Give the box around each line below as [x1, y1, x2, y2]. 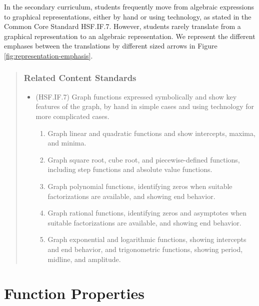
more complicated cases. [35, 110, 109, 121]
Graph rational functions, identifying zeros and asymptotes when [47, 207, 247, 218]
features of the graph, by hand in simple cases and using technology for [35, 101, 254, 111]
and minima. [47, 137, 86, 148]
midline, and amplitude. [47, 253, 121, 264]
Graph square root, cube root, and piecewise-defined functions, [47, 154, 240, 164]
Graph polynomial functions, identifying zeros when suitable [47, 180, 232, 191]
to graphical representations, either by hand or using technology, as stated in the [4, 11, 251, 21]
